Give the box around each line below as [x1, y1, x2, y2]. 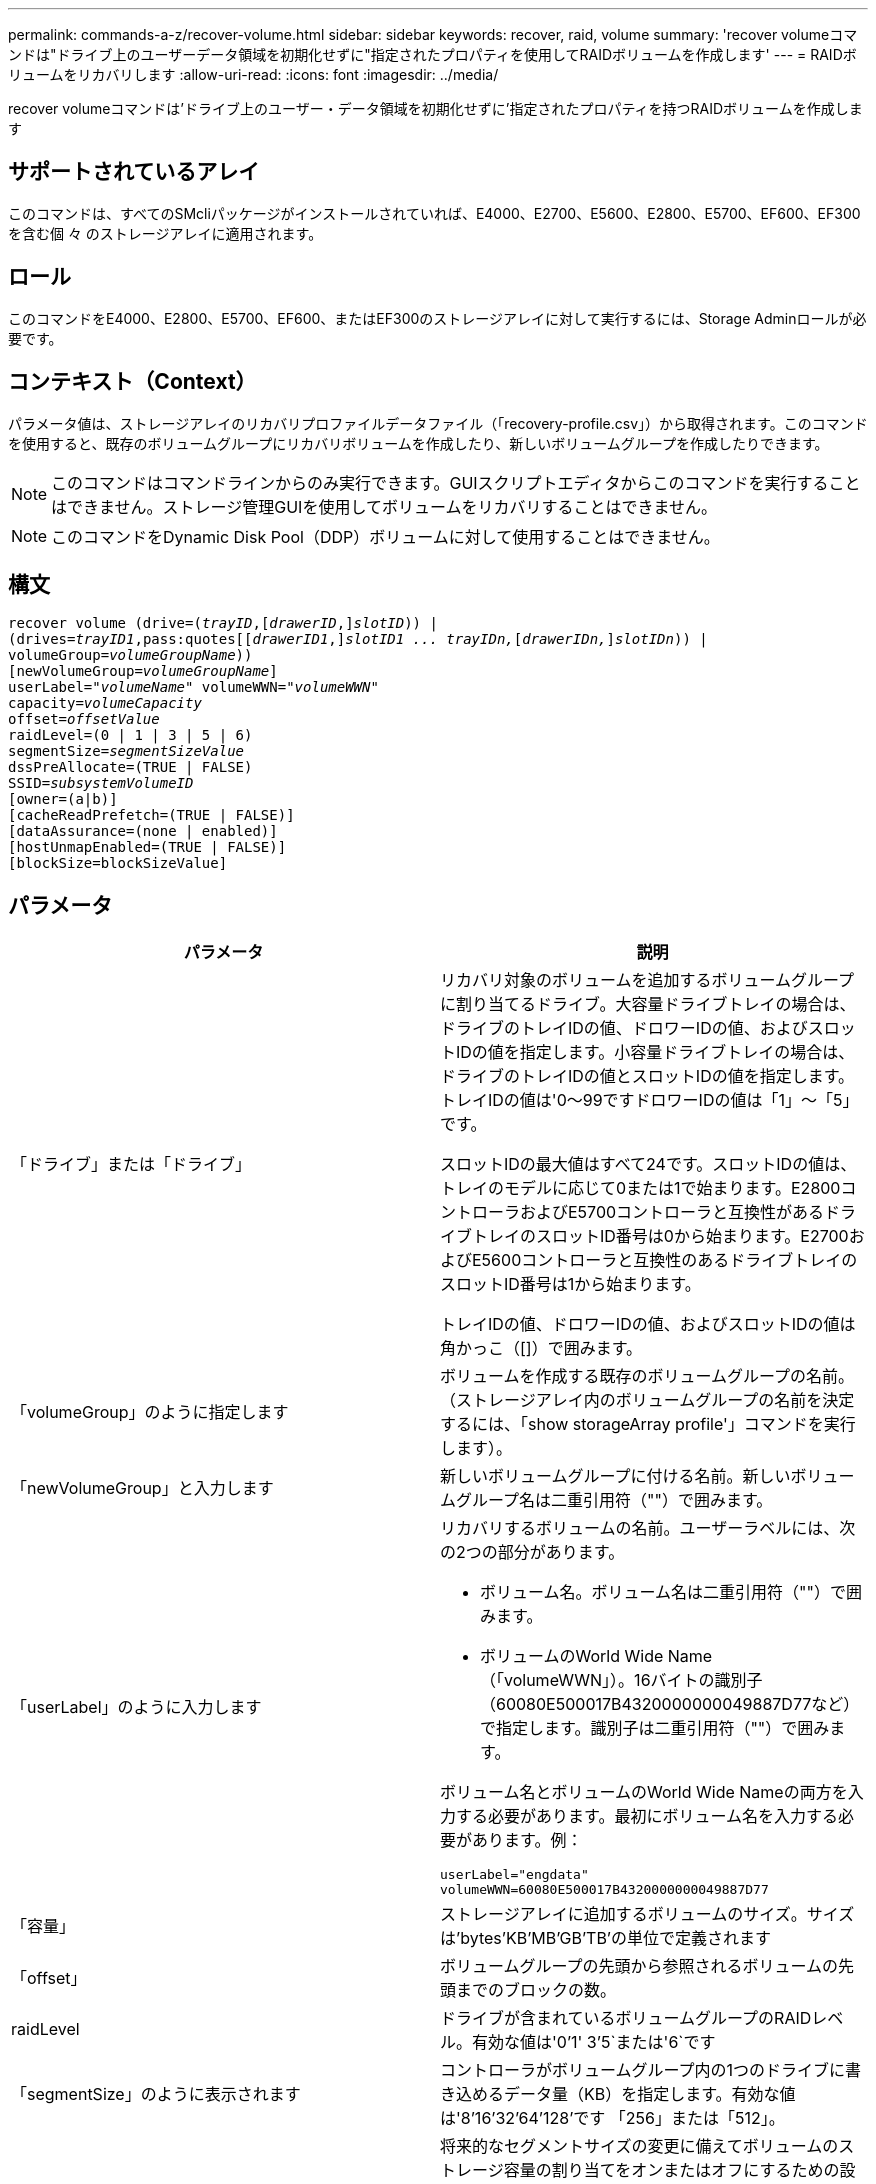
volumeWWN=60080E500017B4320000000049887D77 [440, 1882, 769, 1898]
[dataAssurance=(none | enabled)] [8, 823, 278, 840]
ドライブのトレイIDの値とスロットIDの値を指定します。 [440, 1066, 855, 1087]
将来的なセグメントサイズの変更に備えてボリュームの [440, 2136, 839, 2157]
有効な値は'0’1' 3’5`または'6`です [472, 2032, 716, 2053]
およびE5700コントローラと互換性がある [520, 1202, 825, 1223]
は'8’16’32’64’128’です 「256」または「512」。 [440, 2108, 785, 2129]
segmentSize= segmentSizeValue [8, 743, 245, 760]
